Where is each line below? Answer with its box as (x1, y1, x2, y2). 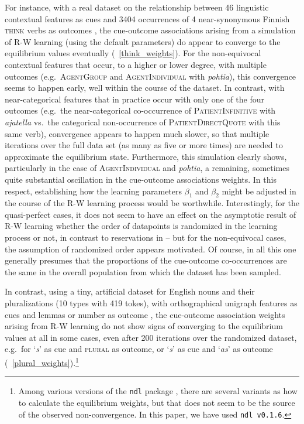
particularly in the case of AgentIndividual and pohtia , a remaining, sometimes (5, 162, 290, 174)
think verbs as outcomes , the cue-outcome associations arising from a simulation (5, 24, 296, 36)
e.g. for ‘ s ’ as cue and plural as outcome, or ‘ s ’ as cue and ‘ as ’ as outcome (5, 343, 273, 355)
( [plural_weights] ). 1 (5, 355, 79, 368)
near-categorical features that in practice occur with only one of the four (5, 93, 265, 105)
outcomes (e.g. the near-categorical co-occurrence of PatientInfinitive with (5, 104, 276, 117)
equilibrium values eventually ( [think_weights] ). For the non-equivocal (5, 47, 261, 59)
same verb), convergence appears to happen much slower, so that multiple (5, 127, 270, 139)
